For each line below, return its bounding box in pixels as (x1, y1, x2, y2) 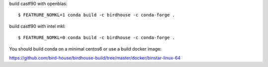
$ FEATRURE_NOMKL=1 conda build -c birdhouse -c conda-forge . (18, 12, 175, 18)
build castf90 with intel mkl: (9, 23, 66, 29)
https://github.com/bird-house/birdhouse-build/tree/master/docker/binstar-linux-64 (9, 55, 181, 61)
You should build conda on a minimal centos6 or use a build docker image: (9, 46, 162, 52)
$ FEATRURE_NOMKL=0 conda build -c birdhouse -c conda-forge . (18, 35, 175, 41)
